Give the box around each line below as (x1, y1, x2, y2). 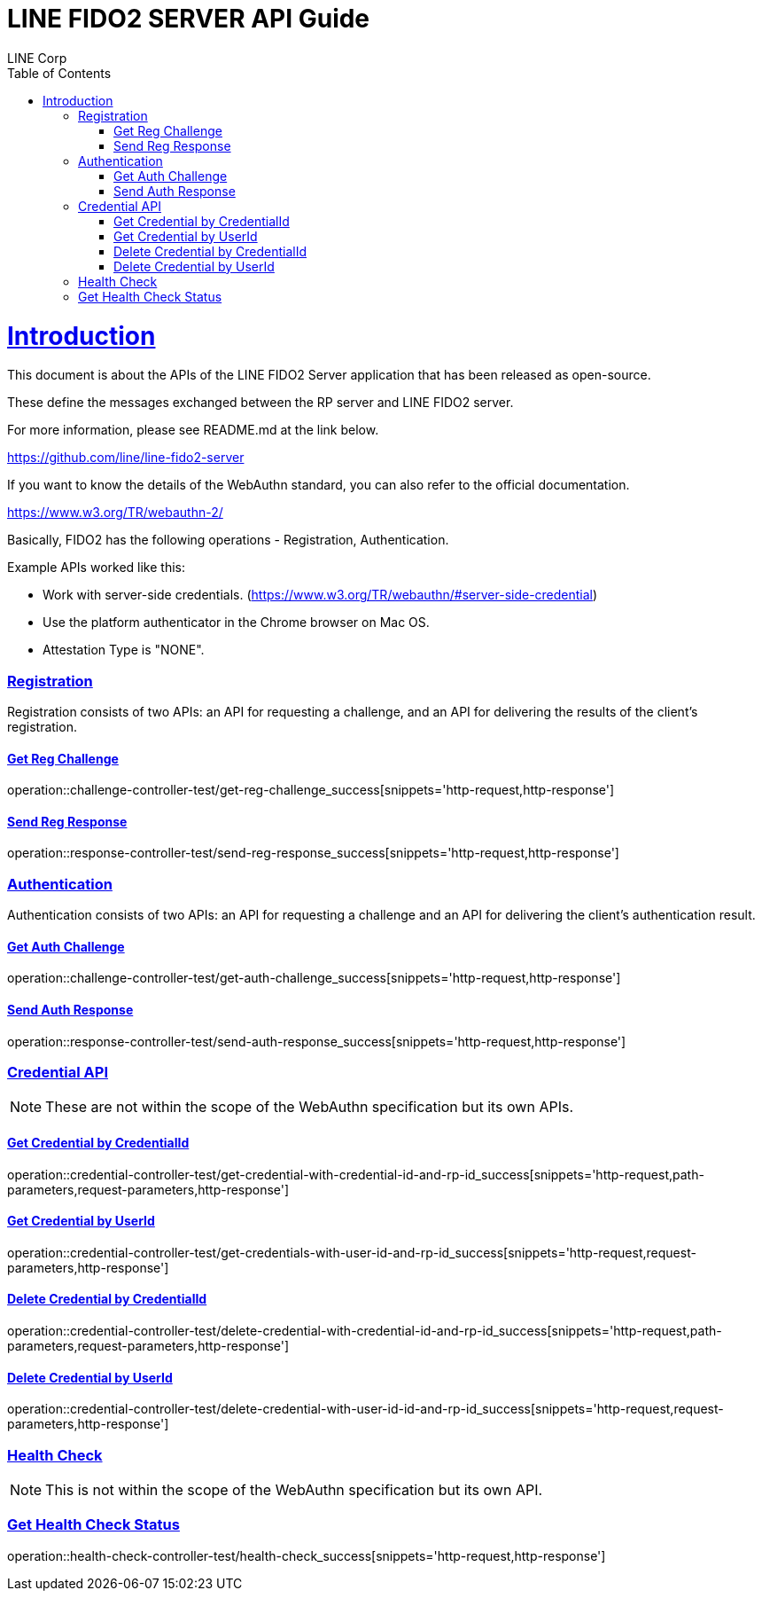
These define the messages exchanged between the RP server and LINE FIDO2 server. (7, 395, 514, 411)
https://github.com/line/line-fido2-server (7, 450, 245, 466)
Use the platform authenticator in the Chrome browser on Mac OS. (43, 615, 430, 631)
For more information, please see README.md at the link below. (7, 422, 379, 438)
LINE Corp (7, 50, 67, 66)
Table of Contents (7, 65, 112, 81)
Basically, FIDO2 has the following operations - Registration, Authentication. (7, 532, 449, 548)
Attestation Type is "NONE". (43, 642, 205, 658)
